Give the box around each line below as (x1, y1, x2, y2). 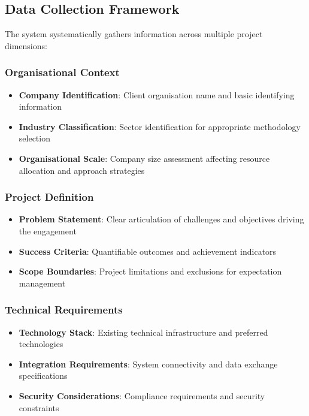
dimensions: (5, 39, 47, 52)
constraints (19, 401, 59, 414)
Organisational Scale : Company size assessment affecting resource (19, 152, 270, 164)
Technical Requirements (5, 302, 123, 317)
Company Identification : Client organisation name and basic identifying (19, 88, 295, 101)
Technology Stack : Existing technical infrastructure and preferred (19, 325, 268, 338)
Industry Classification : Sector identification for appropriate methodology (19, 120, 301, 132)
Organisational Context (5, 65, 120, 80)
